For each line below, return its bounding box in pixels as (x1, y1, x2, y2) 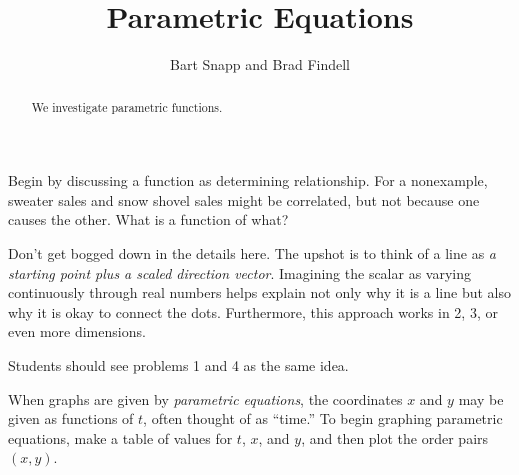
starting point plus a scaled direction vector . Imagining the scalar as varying (8, 262, 471, 283)
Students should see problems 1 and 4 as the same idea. (8, 354, 349, 375)
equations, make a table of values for (8, 427, 233, 448)
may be (458, 388, 504, 409)
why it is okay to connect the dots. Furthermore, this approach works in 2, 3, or (8, 301, 498, 322)
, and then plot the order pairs (301, 427, 489, 448)
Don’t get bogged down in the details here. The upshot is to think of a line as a (8, 242, 496, 263)
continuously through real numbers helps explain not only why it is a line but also (8, 282, 511, 303)
